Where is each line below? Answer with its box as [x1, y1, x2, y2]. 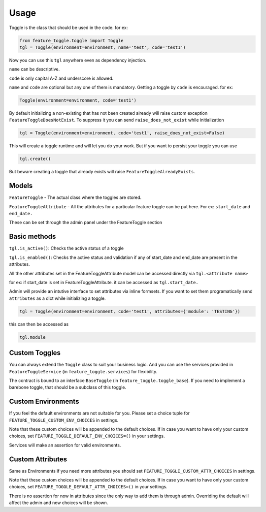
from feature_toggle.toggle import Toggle [19, 37, 124, 43]
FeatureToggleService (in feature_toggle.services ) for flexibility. [9, 368, 158, 374]
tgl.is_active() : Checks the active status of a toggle [9, 245, 124, 251]
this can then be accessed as [9, 321, 69, 327]
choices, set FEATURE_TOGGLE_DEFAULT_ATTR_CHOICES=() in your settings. [9, 484, 167, 490]
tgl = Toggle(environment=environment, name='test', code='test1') [19, 44, 186, 50]
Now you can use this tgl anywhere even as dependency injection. [9, 57, 147, 63]
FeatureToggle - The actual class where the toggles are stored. [9, 194, 142, 200]
